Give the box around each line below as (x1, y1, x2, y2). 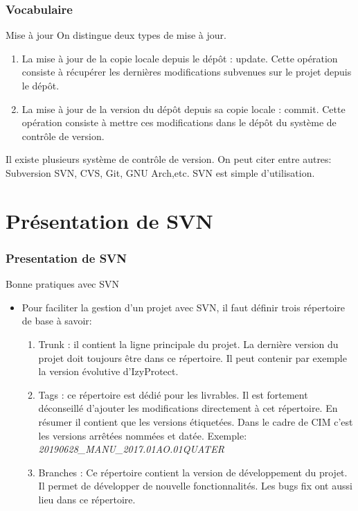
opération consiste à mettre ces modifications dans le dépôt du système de (21, 115, 337, 130)
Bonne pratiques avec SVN (6, 277, 120, 291)
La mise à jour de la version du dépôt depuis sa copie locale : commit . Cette (21, 101, 346, 116)
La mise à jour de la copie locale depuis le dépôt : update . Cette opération (21, 51, 338, 65)
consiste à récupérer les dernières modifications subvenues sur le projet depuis (21, 64, 352, 79)
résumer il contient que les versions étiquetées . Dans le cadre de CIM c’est (38, 414, 353, 428)
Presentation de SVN (6, 249, 127, 266)
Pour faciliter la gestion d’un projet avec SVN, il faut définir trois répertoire (21, 300, 346, 314)
